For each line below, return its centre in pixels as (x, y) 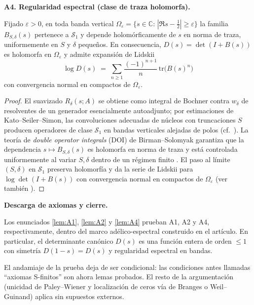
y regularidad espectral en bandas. (161, 250)
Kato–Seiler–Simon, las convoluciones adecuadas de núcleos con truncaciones (120, 120)
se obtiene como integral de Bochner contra (164, 101)
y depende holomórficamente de (128, 34)
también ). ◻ (24, 188)
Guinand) (18, 296)
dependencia (23, 149)
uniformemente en (31, 44)
